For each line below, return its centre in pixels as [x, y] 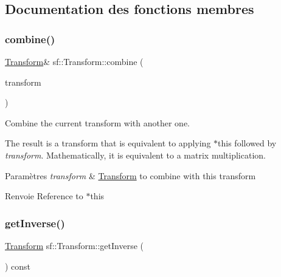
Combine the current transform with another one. [98, 122]
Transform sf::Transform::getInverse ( [75, 245]
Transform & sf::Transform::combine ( [74, 61]
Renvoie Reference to [44, 196]
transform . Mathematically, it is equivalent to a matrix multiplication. [135, 155]
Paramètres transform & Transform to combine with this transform [130, 175]
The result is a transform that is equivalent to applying [108, 143]
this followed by [247, 143]
